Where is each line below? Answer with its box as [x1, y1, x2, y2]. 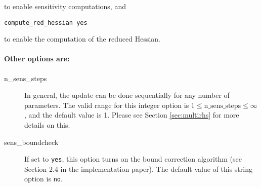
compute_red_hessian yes [4, 19, 88, 26]
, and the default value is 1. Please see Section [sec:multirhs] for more [24, 109, 239, 120]
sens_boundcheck [4, 136, 59, 147]
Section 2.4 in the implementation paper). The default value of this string [24, 163, 252, 174]
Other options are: [4, 53, 70, 64]
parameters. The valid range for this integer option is [24, 99, 189, 110]
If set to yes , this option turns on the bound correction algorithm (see [24, 154, 242, 164]
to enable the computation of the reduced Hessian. [4, 33, 160, 44]
